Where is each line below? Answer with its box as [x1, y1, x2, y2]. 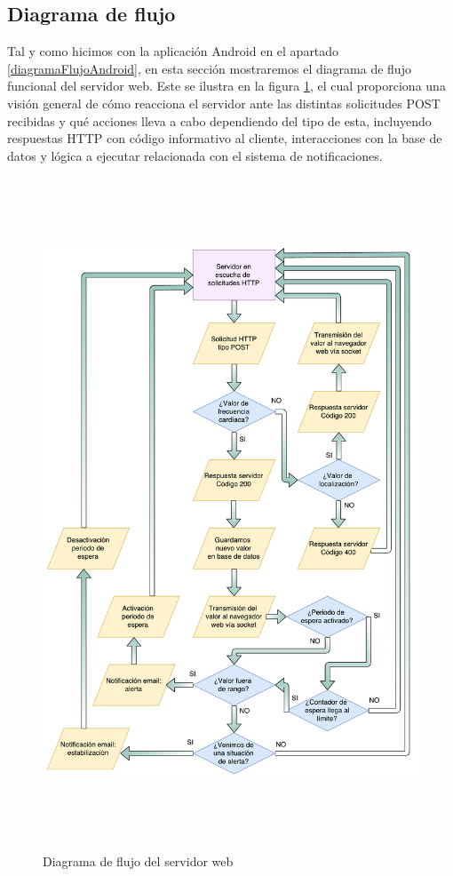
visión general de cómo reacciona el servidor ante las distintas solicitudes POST [7, 93, 441, 112]
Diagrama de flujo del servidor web [43, 851, 234, 870]
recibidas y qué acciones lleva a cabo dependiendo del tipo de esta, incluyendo [7, 111, 432, 130]
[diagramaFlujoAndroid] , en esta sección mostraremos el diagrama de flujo [7, 59, 411, 77]
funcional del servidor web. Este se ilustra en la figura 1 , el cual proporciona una [7, 76, 446, 95]
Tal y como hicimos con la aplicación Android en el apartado [7, 42, 339, 60]
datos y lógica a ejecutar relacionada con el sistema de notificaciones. [7, 146, 383, 164]
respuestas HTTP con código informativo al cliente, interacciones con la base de [7, 129, 442, 147]
